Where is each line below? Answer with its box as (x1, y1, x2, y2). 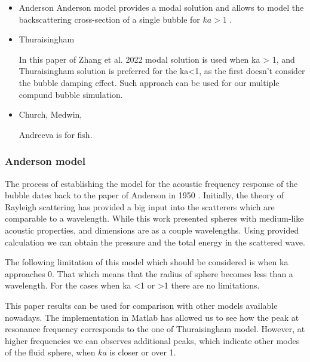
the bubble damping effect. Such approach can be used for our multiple (19, 76, 280, 88)
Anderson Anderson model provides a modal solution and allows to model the (19, 1, 304, 13)
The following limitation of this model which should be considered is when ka (5, 256, 288, 268)
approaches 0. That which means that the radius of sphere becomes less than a (5, 267, 293, 280)
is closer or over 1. (109, 346, 176, 358)
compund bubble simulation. (19, 88, 123, 100)
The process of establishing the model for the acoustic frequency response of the (5, 177, 298, 189)
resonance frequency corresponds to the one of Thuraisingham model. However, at (5, 323, 305, 335)
